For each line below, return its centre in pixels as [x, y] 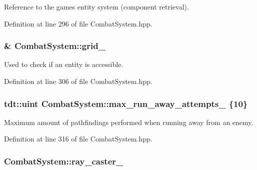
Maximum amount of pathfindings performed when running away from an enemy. [129, 122]
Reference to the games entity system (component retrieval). [96, 6]
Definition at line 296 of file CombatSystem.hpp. [78, 23]
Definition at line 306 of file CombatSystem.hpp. [78, 81]
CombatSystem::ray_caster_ [64, 161]
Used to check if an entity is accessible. [64, 64]
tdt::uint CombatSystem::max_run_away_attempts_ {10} [126, 103]
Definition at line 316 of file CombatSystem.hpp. [78, 139]
